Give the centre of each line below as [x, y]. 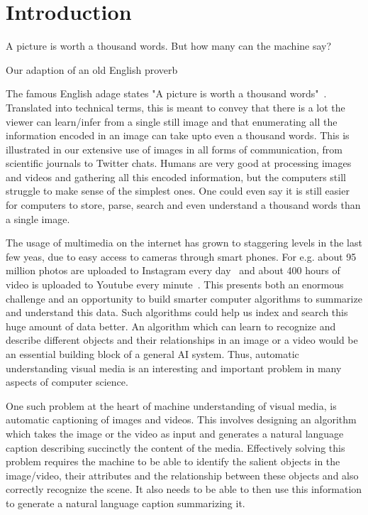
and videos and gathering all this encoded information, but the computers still [176, 177]
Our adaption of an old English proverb [92, 69]
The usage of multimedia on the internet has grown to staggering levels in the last [184, 243]
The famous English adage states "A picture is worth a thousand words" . [166, 93]
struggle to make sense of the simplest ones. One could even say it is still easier [178, 191]
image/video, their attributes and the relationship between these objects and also [182, 475]
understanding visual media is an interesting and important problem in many [174, 368]
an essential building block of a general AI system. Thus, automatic [152, 354]
